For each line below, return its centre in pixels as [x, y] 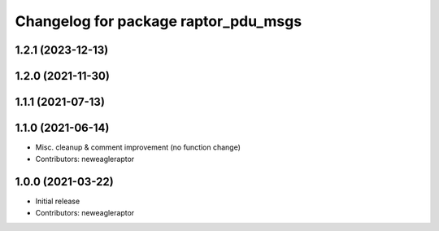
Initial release [58, 201]
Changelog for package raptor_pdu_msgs [159, 21]
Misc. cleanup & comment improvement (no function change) [138, 147]
